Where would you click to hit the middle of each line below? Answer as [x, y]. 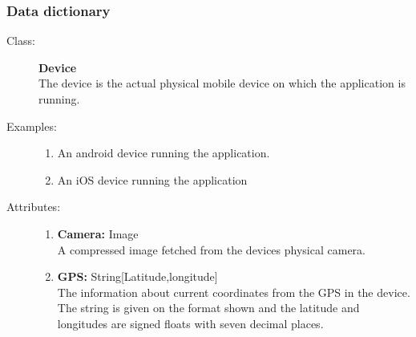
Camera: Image [98, 233]
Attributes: [34, 207]
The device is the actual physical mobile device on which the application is [222, 83]
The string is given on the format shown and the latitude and [208, 308]
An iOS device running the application [152, 179]
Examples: [32, 126]
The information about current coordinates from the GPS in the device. [234, 292]
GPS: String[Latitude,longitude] [137, 276]
